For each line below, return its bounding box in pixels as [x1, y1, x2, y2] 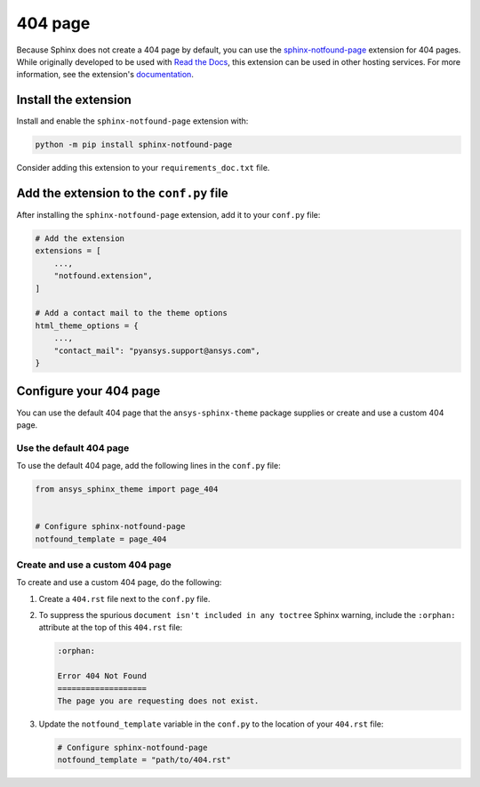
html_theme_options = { [35, 320, 140, 331]
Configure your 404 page [16, 383, 161, 399]
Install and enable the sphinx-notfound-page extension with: [16, 116, 249, 126]
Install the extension [16, 92, 132, 108]
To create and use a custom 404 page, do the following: [16, 577, 222, 588]
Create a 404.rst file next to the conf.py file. [38, 593, 211, 604]
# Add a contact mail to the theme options [35, 308, 228, 318]
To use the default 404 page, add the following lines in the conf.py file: [16, 461, 281, 471]
